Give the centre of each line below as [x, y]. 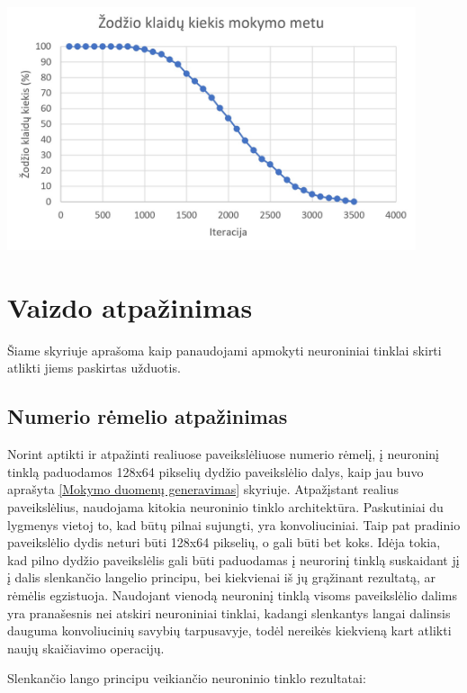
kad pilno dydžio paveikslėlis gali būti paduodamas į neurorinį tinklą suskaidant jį [233, 559]
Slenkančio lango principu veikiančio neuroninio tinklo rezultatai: [187, 678]
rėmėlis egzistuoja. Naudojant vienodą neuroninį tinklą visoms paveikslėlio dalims [232, 595]
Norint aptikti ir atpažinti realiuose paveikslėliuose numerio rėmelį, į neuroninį [224, 454]
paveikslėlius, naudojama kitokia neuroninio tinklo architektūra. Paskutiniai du [225, 507]
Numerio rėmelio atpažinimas [148, 416]
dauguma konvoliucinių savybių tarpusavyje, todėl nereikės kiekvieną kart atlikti [229, 630]
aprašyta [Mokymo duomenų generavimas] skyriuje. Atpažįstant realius [203, 489]
